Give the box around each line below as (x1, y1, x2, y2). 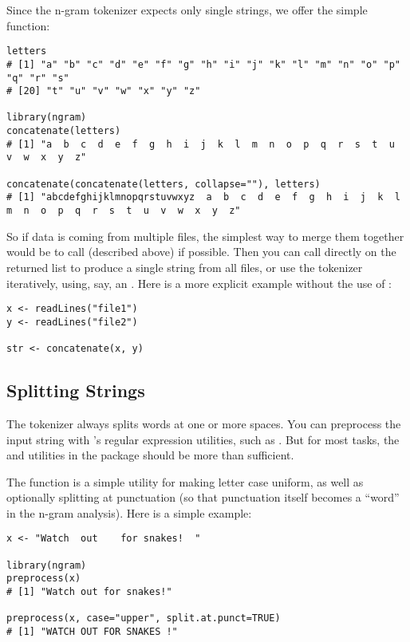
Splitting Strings (6, 378, 145, 403)
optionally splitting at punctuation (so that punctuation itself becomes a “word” (6, 489, 400, 506)
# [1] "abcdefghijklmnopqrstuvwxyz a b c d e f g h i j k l (6, 191, 400, 203)
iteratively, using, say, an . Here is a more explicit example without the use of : (6, 274, 392, 291)
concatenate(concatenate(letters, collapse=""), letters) (6, 178, 321, 190)
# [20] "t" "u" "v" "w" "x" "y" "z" (6, 85, 201, 97)
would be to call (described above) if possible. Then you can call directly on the (6, 243, 396, 260)
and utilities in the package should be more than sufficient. (6, 447, 294, 463)
